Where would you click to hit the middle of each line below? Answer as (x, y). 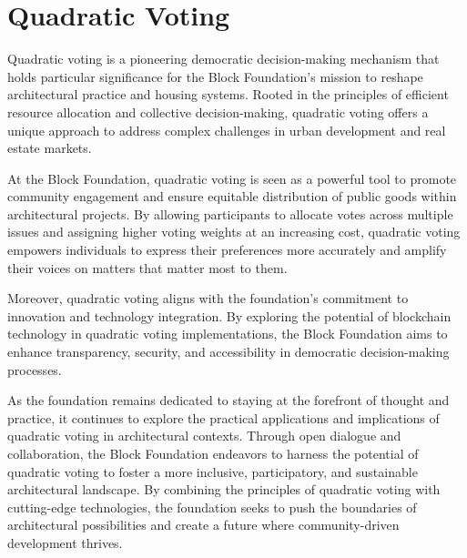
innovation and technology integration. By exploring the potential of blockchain (229, 315)
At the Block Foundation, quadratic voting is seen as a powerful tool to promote (232, 178)
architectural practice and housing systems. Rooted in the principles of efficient (228, 94)
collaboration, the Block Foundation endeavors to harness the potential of (213, 453)
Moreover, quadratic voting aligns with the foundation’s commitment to (208, 298)
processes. (35, 369)
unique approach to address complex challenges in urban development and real (227, 130)
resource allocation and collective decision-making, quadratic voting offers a (218, 112)
